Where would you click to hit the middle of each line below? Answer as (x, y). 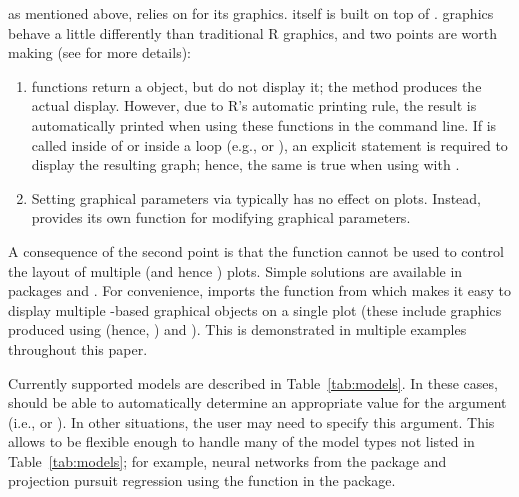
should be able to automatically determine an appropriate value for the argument (257, 402)
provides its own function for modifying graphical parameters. (221, 217)
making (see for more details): (99, 52)
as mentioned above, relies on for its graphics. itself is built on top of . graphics (251, 13)
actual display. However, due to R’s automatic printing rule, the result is (254, 105)
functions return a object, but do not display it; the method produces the (256, 85)
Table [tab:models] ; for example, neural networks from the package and (227, 460)
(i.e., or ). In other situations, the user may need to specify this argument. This (251, 421)
